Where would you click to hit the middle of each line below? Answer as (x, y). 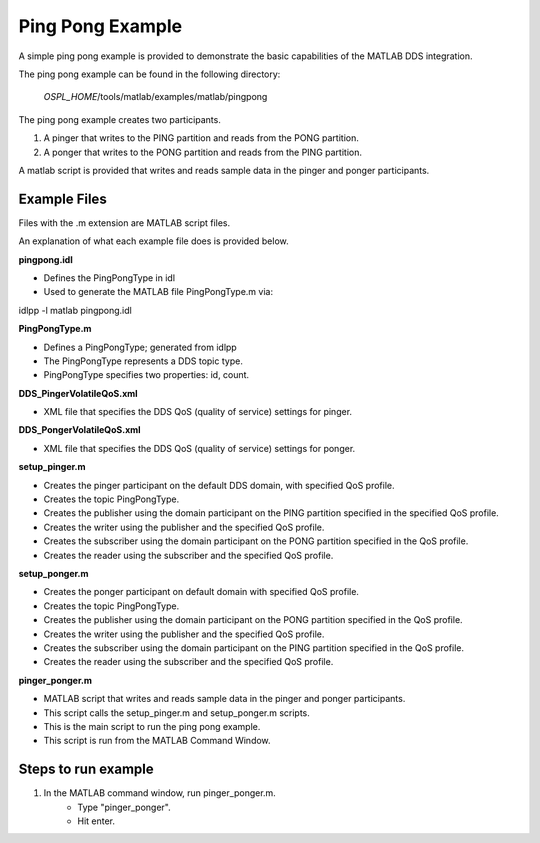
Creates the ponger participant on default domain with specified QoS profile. (201, 592)
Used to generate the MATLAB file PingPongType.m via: (158, 292)
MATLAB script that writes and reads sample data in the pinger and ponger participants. (224, 699)
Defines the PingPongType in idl (109, 277)
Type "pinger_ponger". (124, 807)
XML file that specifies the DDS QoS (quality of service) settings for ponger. (199, 448)
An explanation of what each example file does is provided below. (153, 241)
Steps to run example (86, 769)
